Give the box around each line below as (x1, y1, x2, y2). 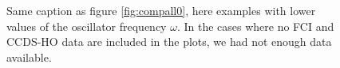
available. (6, 48, 52, 65)
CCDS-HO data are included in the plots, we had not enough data (6, 33, 332, 50)
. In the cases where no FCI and (176, 17, 334, 34)
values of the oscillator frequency (6, 17, 167, 34)
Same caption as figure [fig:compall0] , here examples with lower (6, 2, 316, 18)
